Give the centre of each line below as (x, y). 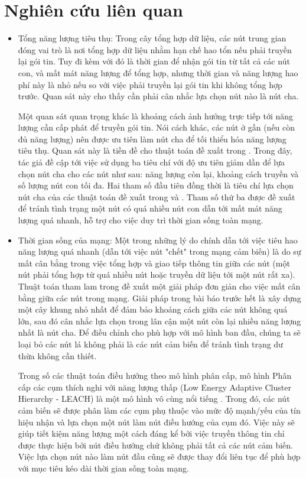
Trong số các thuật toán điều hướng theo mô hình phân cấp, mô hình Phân (155, 375)
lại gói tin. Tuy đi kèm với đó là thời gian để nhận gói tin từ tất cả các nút (154, 61)
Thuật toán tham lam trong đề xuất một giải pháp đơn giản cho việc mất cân (159, 286)
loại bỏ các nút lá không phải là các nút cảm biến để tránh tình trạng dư (150, 344)
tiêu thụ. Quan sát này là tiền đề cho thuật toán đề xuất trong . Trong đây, (155, 150)
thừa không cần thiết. (57, 355)
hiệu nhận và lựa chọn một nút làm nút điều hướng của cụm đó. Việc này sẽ (156, 422)
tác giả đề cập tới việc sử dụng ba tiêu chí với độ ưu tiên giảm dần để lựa (151, 162)
